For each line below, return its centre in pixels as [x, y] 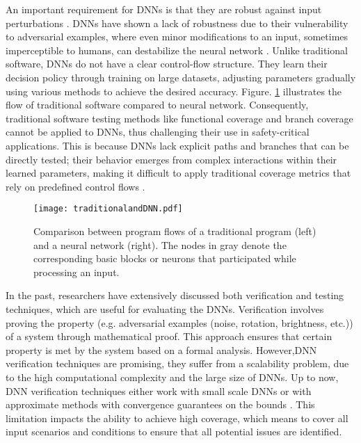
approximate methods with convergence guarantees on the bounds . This [160, 404]
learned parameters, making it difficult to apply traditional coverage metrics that [178, 173]
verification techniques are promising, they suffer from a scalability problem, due [177, 363]
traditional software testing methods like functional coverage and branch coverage [179, 118]
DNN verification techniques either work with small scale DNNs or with [159, 390]
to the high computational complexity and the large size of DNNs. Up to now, [172, 377]
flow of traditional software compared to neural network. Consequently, [157, 105]
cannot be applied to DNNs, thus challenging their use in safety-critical [158, 132]
